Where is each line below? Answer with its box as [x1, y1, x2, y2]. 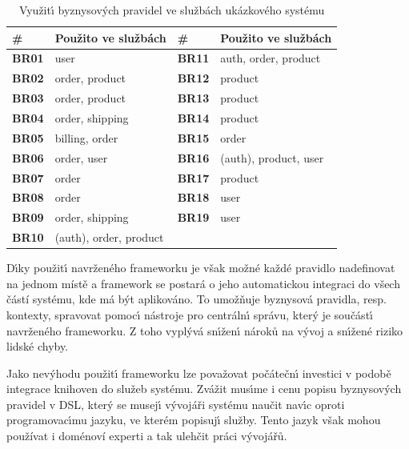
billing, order [54, 129, 118, 146]
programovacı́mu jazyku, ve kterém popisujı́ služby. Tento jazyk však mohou [6, 411, 381, 428]
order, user [54, 149, 108, 166]
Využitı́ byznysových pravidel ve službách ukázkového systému [18, 2, 325, 18]
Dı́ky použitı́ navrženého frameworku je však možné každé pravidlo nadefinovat [6, 259, 395, 276]
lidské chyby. [6, 338, 69, 355]
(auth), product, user [220, 149, 324, 166]
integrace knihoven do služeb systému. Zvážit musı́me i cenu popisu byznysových [6, 380, 402, 397]
